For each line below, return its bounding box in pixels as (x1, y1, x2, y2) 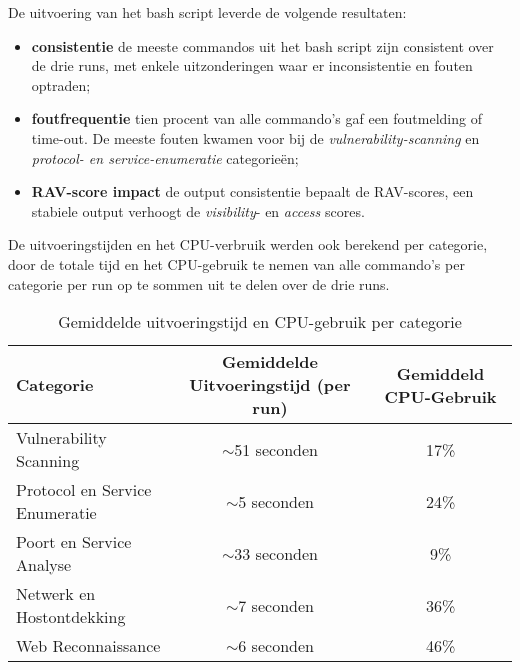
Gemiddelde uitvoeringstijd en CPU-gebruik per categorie (58, 310, 462, 334)
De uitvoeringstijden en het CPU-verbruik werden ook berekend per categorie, (8, 234, 488, 255)
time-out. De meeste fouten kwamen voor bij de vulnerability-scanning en (31, 127, 480, 148)
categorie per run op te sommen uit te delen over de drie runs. (8, 273, 390, 294)
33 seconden (234, 541, 318, 565)
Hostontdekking (16, 605, 126, 629)
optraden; (31, 74, 91, 95)
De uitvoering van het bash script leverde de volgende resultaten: (8, 2, 407, 22)
